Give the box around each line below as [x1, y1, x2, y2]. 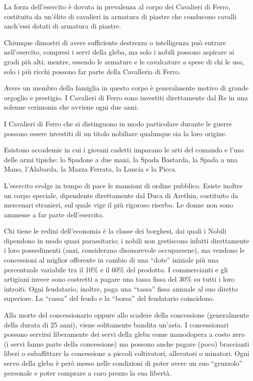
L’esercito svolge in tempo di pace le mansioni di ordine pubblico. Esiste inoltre [4, 180, 243, 190]
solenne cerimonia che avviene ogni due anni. [4, 102, 139, 112]
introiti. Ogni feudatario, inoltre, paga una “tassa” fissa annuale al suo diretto [4, 283, 238, 293]
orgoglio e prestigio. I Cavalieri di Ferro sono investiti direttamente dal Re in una [4, 92, 248, 102]
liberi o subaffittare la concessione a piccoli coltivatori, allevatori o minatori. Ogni [4, 348, 250, 358]
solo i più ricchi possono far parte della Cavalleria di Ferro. [4, 66, 181, 76]
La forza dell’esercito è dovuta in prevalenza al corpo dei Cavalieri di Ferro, [4, 1, 230, 11]
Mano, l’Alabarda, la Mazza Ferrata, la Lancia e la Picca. [4, 164, 177, 174]
